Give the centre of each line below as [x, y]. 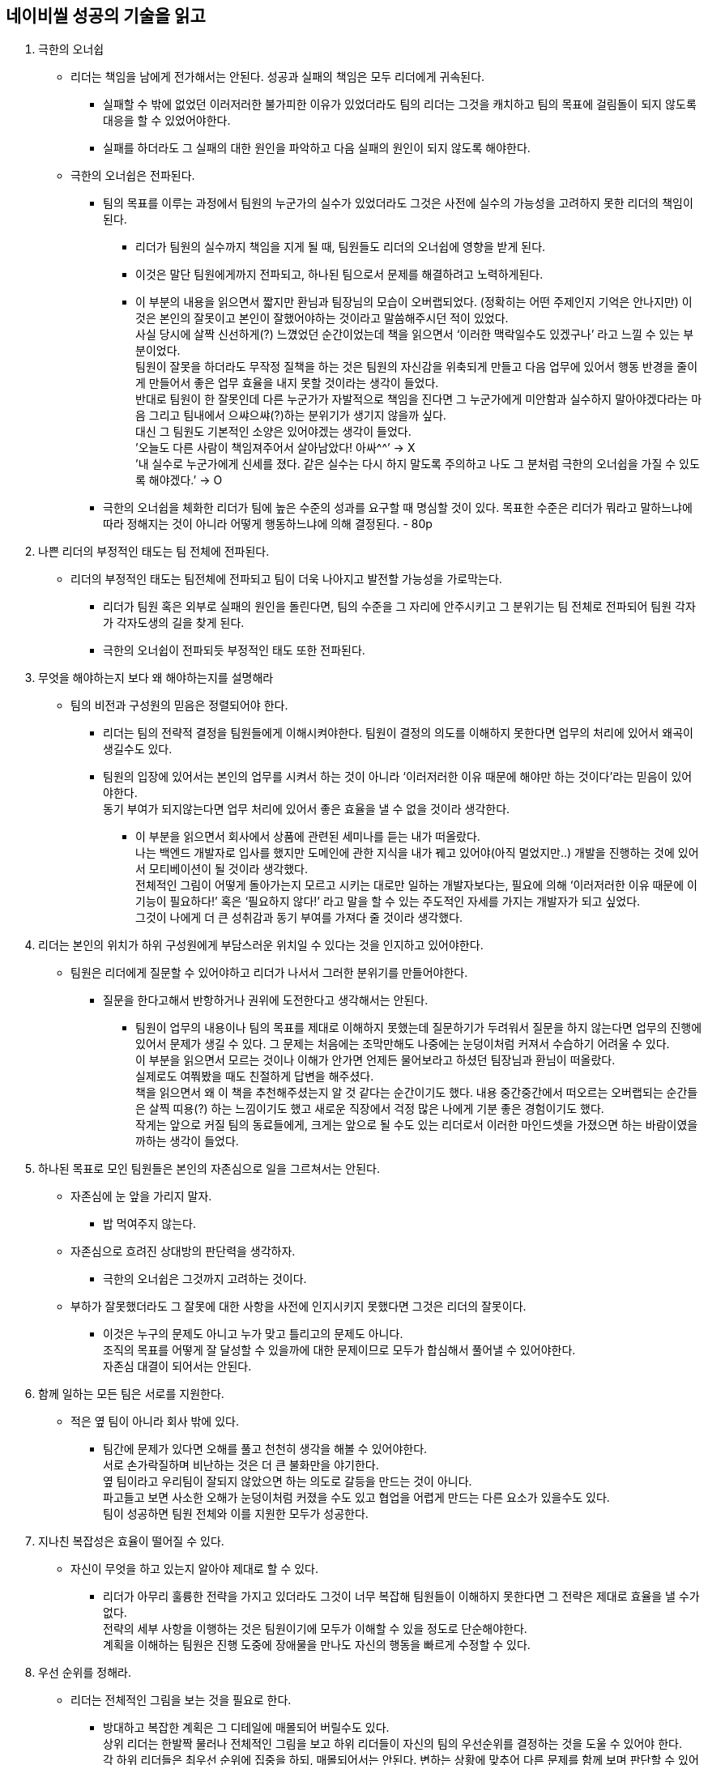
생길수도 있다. [138, 749]
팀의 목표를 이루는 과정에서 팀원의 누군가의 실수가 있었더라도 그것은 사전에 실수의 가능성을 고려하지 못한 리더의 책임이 [398, 203]
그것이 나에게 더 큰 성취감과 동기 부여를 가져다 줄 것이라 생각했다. [299, 918]
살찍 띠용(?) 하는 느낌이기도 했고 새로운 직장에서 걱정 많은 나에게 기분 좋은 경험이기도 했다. [376, 1109]
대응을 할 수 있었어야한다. [167, 121]
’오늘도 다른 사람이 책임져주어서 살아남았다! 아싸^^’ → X [275, 448]
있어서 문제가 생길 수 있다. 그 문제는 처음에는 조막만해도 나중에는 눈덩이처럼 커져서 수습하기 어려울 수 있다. [403, 1044]
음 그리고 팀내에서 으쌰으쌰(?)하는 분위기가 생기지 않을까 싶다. [291, 416]
